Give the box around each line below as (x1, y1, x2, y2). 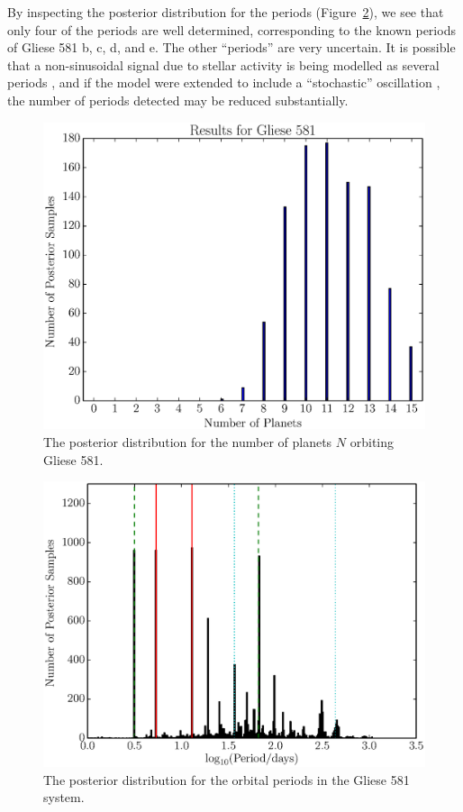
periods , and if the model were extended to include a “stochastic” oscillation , (7, 73, 440, 92)
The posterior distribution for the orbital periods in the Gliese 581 (43, 770, 410, 789)
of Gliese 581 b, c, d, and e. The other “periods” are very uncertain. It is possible (7, 38, 456, 57)
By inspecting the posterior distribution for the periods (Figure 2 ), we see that (7, 3, 444, 21)
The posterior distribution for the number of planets (43, 432, 332, 451)
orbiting (350, 432, 395, 451)
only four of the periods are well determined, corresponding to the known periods (7, 20, 456, 39)
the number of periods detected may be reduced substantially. (7, 90, 349, 109)
